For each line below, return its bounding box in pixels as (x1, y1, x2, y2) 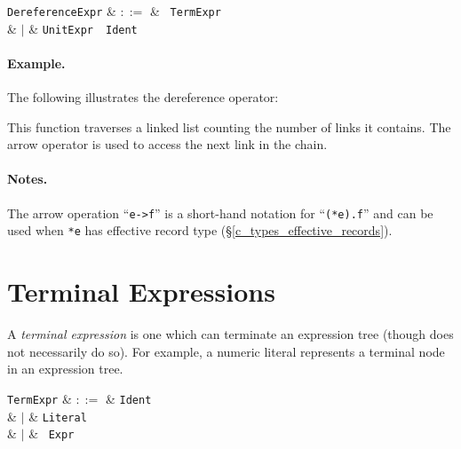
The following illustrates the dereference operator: (7, 88, 279, 106)
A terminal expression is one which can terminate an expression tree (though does (7, 325, 454, 343)
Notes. (7, 169, 48, 188)
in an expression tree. (7, 359, 123, 378)
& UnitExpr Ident (28, 19, 138, 37)
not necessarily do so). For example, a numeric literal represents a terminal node (7, 342, 445, 360)
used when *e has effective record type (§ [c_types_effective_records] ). (7, 221, 393, 240)
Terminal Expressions (7, 273, 275, 310)
